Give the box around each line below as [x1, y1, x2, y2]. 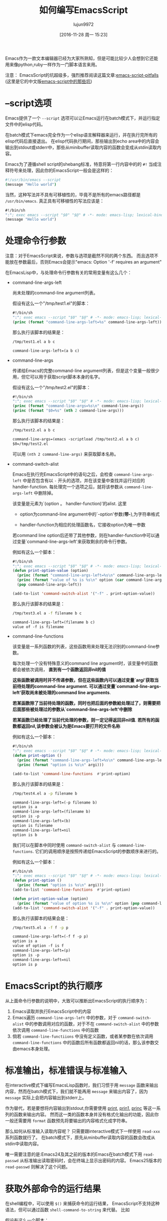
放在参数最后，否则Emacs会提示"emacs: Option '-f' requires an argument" [9, 259, 162, 265]
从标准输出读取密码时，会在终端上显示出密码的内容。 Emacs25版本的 [19, 1158, 162, 1164]
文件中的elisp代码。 [5, 121, 46, 127]
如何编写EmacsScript [39, 4, 128, 16]
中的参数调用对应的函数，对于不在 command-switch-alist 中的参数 [24, 1021, 159, 1027]
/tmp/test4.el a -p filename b [12, 791, 78, 796]
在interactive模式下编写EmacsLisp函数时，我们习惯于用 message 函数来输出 [5, 1082, 159, 1088]
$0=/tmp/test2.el [12, 441, 49, 446]
